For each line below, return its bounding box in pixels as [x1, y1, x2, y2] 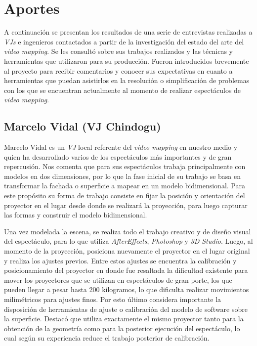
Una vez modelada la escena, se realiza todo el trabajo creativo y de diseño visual [4, 226, 251, 236]
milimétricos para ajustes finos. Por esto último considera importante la [4, 294, 221, 304]
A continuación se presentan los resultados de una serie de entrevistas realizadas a [4, 27, 253, 37]
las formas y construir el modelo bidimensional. [4, 210, 147, 220]
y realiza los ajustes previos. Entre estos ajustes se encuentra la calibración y [4, 255, 237, 265]
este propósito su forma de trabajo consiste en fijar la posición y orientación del [4, 190, 245, 201]
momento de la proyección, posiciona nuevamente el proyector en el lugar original [4, 246, 250, 256]
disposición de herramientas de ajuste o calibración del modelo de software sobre [4, 303, 248, 314]
